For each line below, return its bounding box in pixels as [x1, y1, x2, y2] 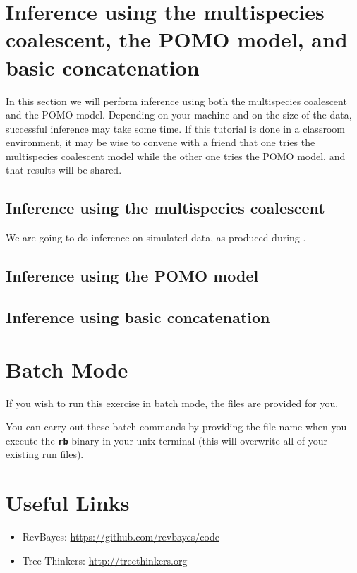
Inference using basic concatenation [6, 306, 270, 328]
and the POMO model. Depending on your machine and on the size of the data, [6, 107, 352, 122]
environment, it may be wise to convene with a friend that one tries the [6, 135, 315, 150]
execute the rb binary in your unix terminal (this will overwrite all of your [6, 433, 328, 447]
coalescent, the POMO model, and [6, 25, 348, 54]
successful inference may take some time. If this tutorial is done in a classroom [6, 121, 345, 135]
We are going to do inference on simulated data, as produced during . [6, 230, 306, 245]
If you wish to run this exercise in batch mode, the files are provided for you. [6, 395, 339, 410]
